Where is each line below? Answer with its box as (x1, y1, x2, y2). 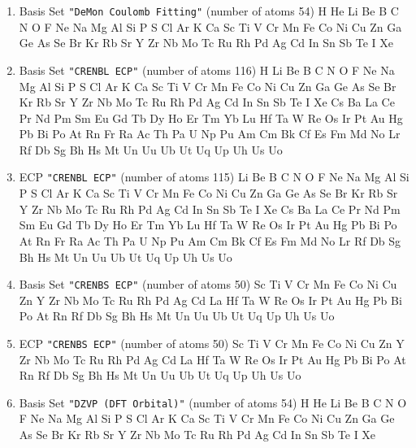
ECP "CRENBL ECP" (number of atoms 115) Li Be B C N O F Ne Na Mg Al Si (19, 168, 409, 185)
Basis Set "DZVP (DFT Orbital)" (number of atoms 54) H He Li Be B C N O (19, 394, 407, 411)
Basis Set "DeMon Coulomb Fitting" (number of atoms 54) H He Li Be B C (19, 2, 399, 19)
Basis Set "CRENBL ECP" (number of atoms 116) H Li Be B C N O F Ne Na (19, 61, 395, 78)
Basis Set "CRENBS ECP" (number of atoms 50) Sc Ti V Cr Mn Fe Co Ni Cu (19, 276, 397, 293)
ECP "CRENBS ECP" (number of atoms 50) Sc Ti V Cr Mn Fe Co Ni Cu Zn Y (19, 334, 405, 351)
